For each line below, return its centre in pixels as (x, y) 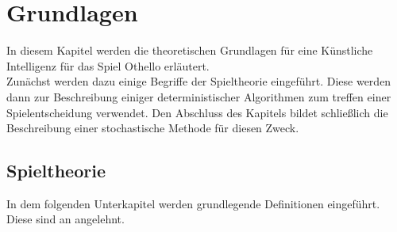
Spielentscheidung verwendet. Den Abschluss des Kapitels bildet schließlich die (197, 112)
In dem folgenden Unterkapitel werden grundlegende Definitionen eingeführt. (193, 203)
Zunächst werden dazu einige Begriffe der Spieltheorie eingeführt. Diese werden (199, 81)
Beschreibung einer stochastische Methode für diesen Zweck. (153, 128)
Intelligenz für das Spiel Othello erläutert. (108, 65)
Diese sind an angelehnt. (66, 219)
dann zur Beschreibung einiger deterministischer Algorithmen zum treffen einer (199, 96)
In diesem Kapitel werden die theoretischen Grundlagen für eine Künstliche (190, 50)
